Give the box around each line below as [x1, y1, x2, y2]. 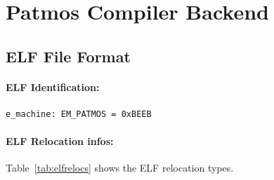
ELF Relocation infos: [6, 134, 114, 148]
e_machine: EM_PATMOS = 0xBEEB [6, 109, 152, 119]
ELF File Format [6, 45, 131, 67]
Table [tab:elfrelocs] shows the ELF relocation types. [6, 160, 234, 175]
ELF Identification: [6, 79, 100, 94]
